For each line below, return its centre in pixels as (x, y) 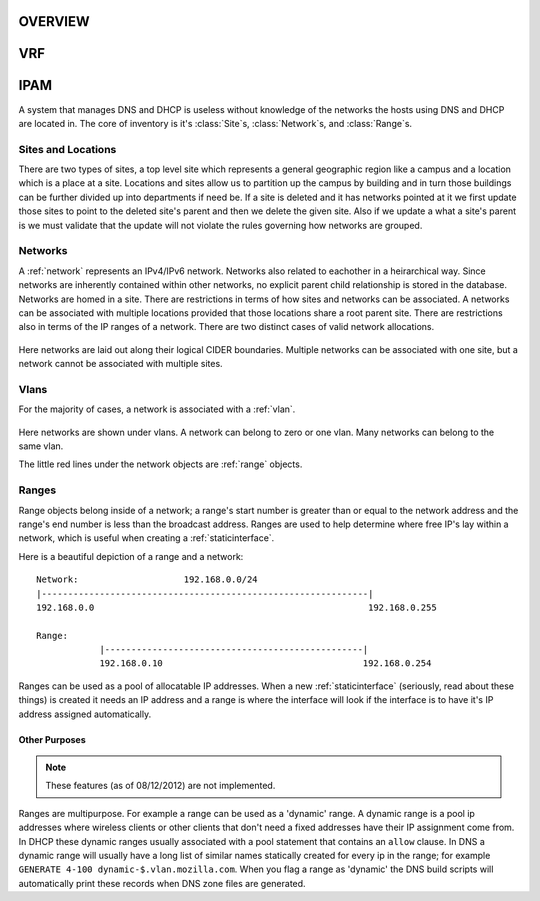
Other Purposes (52, 739)
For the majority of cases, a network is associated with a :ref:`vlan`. (157, 409)
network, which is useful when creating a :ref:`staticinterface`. (146, 538)
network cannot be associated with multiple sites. (121, 364)
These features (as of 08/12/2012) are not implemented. (160, 786)
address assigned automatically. (85, 714)
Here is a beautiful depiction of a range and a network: (131, 556)
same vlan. (41, 446)
